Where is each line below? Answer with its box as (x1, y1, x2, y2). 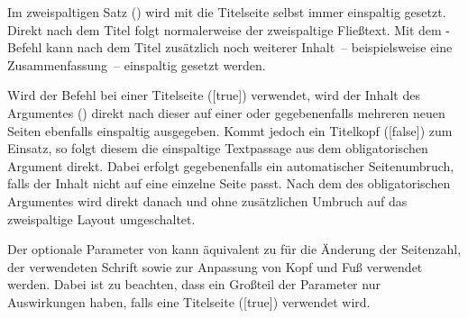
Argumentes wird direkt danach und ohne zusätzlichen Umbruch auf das (7, 191, 408, 210)
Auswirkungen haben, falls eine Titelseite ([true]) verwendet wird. (7, 292, 371, 311)
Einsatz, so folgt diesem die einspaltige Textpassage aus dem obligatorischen (7, 139, 428, 158)
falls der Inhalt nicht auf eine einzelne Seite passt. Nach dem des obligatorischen (7, 174, 451, 193)
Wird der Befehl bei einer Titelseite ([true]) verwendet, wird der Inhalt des (7, 86, 420, 104)
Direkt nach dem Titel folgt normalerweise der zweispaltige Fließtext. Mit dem (7, 20, 442, 39)
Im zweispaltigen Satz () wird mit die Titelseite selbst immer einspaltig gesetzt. (7, 3, 446, 21)
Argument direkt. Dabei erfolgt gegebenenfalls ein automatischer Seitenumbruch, (7, 156, 454, 175)
